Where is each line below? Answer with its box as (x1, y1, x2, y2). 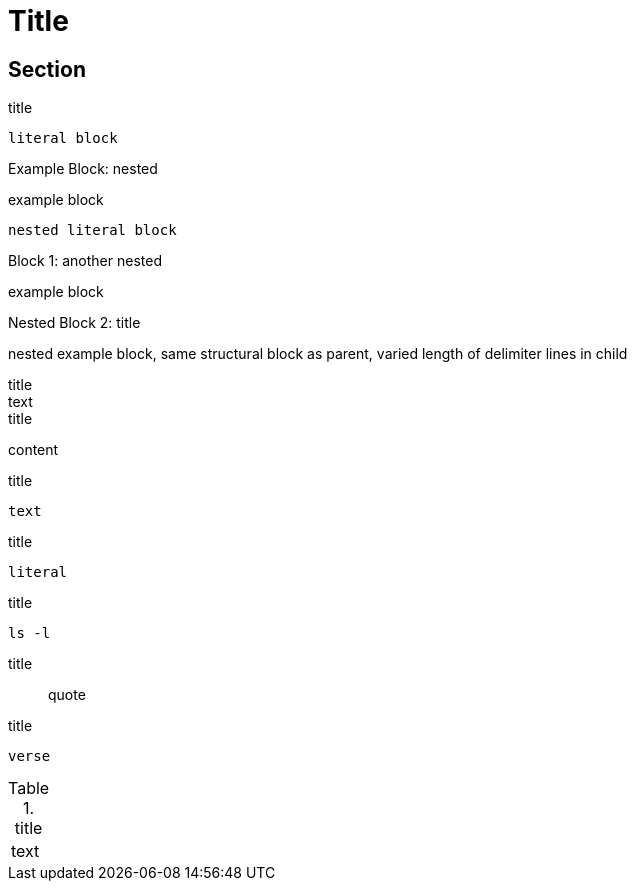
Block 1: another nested (8, 252, 162, 270)
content (8, 441, 59, 459)
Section (8, 56, 86, 82)
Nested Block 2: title (8, 314, 141, 332)
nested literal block (8, 222, 177, 239)
